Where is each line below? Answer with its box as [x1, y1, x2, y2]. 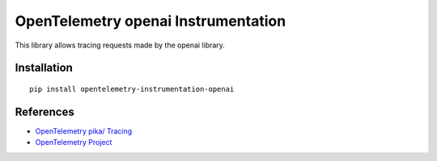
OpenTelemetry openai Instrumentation [15, 12, 286, 30]
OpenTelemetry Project [35, 138, 112, 147]
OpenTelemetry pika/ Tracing [35, 126, 133, 136]
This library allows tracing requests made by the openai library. [15, 40, 226, 50]
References [15, 105, 74, 118]
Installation [15, 61, 73, 75]
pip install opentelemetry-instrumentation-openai [29, 85, 235, 93]
